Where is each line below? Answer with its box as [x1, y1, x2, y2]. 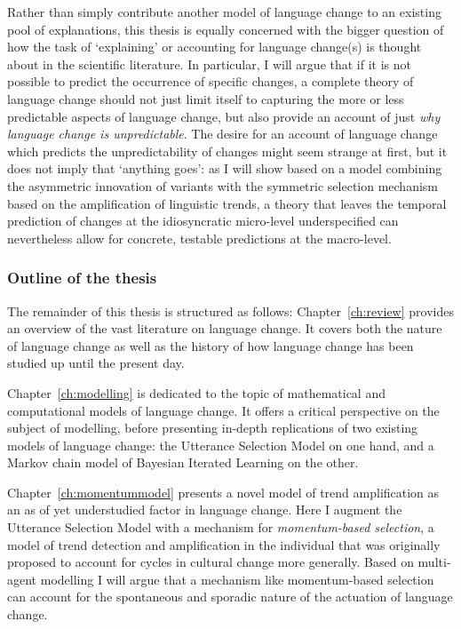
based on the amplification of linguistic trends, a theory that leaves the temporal [7, 194, 447, 212]
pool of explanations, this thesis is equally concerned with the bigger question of [7, 20, 444, 38]
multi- [417, 553, 451, 571]
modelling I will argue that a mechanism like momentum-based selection [40, 569, 434, 588]
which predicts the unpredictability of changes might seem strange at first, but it [7, 141, 448, 160]
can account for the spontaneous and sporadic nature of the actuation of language [7, 587, 453, 606]
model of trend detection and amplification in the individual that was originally [7, 535, 441, 553]
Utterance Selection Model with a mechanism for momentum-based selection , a [7, 518, 434, 537]
